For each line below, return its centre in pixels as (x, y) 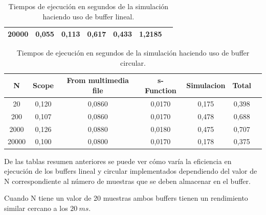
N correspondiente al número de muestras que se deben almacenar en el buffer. (127, 181)
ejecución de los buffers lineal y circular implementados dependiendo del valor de (131, 171)
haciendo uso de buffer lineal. (88, 16)
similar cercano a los (36, 208)
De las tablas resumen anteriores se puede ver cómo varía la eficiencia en (118, 161)
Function (161, 90)
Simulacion (206, 85)
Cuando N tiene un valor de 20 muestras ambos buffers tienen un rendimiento (126, 198)
